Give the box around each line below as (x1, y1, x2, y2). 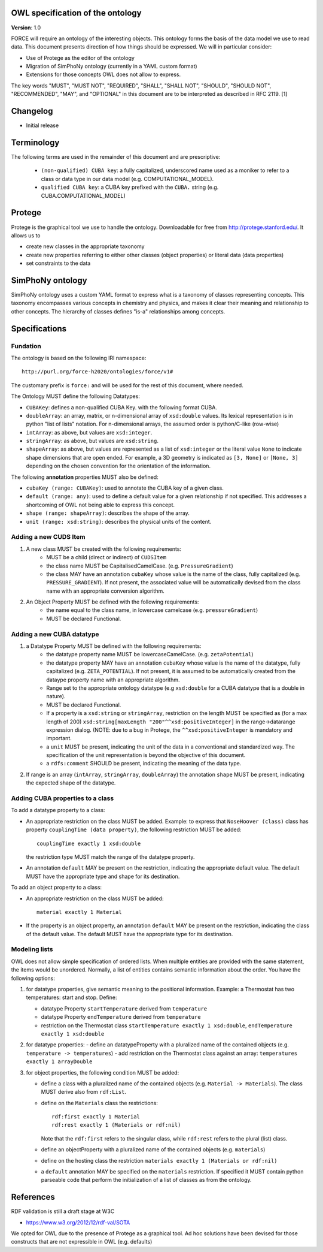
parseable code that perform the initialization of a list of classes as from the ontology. (41, 1176, 252, 1184)
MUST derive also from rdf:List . (41, 1088, 127, 1096)
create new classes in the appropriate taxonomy (26, 243, 145, 250)
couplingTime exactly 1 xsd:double (36, 840, 141, 847)
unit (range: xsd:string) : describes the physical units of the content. (26, 518, 212, 525)
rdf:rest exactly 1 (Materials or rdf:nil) (51, 1121, 181, 1129)
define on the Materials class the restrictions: (41, 1099, 158, 1106)
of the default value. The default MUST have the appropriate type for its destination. (26, 930, 233, 937)
